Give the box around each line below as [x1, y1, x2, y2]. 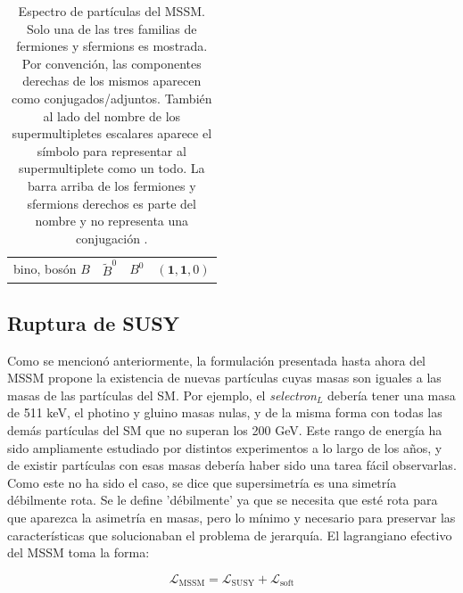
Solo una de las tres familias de [27, 19, 197, 37]
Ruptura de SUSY [7, 309, 180, 336]
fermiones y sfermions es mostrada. [16, 37, 208, 55]
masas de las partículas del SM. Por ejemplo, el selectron [7, 385, 317, 404]
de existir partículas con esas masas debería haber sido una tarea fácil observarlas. [7, 456, 457, 474]
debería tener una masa [327, 385, 456, 404]
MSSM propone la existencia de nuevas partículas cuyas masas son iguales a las [7, 368, 442, 387]
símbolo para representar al [37, 141, 186, 160]
